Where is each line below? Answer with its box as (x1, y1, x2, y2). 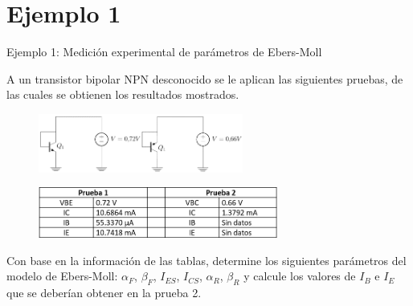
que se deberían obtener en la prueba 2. (6, 284, 202, 301)
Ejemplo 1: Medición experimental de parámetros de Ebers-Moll (6, 43, 322, 60)
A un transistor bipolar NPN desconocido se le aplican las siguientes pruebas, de (6, 70, 403, 87)
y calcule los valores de (243, 267, 356, 284)
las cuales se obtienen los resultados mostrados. (6, 86, 239, 103)
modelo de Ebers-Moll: (6, 267, 118, 284)
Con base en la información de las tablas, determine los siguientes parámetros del (6, 251, 407, 268)
